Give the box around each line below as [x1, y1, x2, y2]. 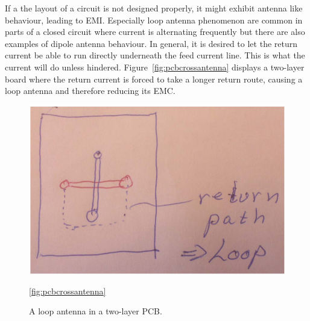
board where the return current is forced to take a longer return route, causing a [5, 72, 303, 85]
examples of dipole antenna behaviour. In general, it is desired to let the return [5, 37, 298, 49]
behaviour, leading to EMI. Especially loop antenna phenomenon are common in [5, 13, 303, 26]
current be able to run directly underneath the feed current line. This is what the [5, 49, 305, 61]
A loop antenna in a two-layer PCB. [29, 305, 162, 317]
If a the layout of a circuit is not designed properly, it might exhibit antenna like [5, 2, 303, 14]
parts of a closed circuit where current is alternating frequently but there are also [5, 25, 305, 38]
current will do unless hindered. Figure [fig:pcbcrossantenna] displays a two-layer [5, 60, 305, 73]
